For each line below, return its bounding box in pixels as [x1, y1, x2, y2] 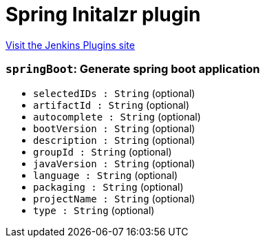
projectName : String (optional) [33, 192, 195, 204]
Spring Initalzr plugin [6, 3, 201, 26]
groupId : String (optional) [33, 145, 172, 158]
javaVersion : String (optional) [33, 157, 195, 169]
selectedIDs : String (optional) [33, 87, 195, 99]
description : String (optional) [33, 134, 195, 146]
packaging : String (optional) [33, 180, 184, 193]
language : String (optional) [33, 169, 178, 181]
